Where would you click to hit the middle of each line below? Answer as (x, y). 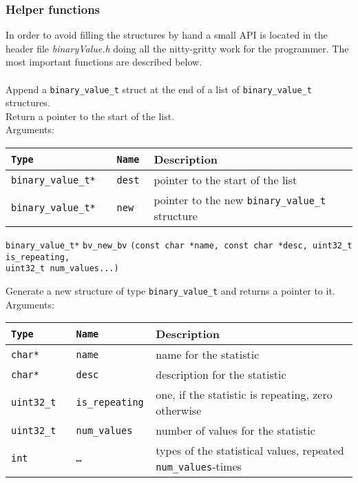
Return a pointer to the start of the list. (90, 116)
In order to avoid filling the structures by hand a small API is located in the (167, 35)
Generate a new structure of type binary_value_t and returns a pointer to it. (170, 290)
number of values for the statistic (235, 431)
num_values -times (199, 466)
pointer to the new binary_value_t (240, 200)
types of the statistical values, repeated (250, 451)
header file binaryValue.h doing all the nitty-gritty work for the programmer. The (177, 48)
